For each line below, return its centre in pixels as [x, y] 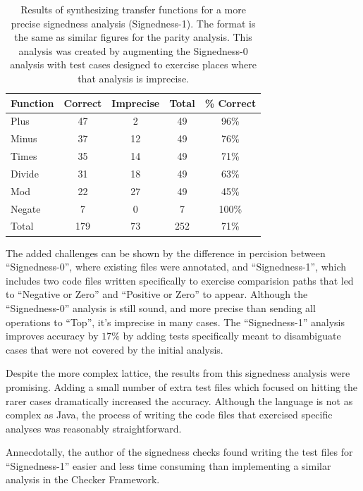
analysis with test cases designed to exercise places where [133, 64]
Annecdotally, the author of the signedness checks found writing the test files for [179, 452]
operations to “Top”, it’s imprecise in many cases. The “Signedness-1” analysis [175, 322]
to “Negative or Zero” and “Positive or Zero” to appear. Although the [157, 294]
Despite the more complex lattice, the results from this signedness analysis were [178, 373]
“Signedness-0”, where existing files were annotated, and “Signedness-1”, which [176, 267]
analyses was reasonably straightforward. [94, 428]
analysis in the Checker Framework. [83, 479]
